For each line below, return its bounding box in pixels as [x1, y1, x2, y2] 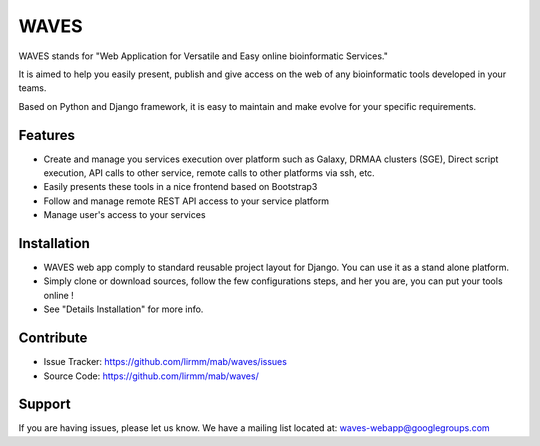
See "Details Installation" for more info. [43, 303, 204, 315]
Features [18, 126, 75, 144]
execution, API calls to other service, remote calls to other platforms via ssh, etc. [43, 167, 375, 179]
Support [18, 396, 71, 413]
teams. [18, 82, 47, 94]
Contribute [18, 330, 88, 347]
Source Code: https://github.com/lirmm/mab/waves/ [43, 370, 259, 382]
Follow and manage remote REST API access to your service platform [43, 195, 330, 207]
